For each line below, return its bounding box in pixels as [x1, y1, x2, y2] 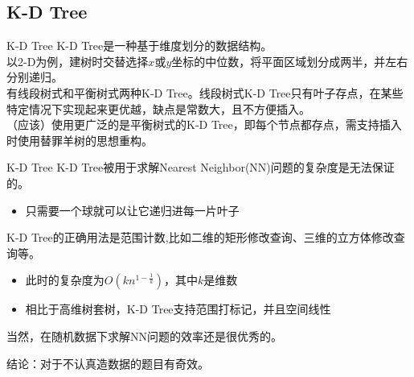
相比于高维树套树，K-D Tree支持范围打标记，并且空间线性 [25, 300, 331, 317]
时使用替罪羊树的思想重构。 [6, 131, 153, 148]
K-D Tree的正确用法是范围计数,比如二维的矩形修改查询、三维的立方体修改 [6, 229, 394, 246]
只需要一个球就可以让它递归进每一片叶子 [25, 201, 240, 218]
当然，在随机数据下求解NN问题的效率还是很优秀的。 [6, 327, 282, 344]
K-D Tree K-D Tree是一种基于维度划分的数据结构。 [6, 37, 273, 54]
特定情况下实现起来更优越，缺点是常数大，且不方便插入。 [6, 100, 310, 117]
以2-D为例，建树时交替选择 [6, 52, 149, 69]
